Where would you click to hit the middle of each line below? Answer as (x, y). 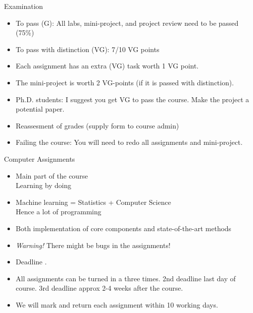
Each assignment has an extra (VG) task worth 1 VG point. (107, 66)
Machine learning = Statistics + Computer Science (93, 202)
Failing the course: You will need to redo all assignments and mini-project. (129, 142)
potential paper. (40, 109)
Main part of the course (52, 175)
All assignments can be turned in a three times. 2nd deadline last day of (126, 278)
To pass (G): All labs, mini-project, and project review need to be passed (127, 23)
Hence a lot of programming (58, 212)
